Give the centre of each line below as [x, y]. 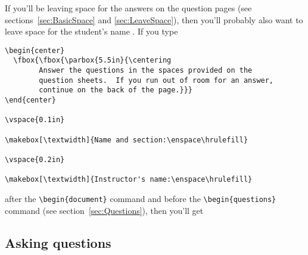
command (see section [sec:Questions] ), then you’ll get [104, 210]
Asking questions [58, 242]
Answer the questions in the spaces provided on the [146, 71]
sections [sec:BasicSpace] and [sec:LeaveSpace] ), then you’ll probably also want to [154, 19]
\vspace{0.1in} [35, 120]
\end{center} [30, 100]
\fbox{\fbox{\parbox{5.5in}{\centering [92, 60]
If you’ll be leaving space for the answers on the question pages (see [128, 8]
